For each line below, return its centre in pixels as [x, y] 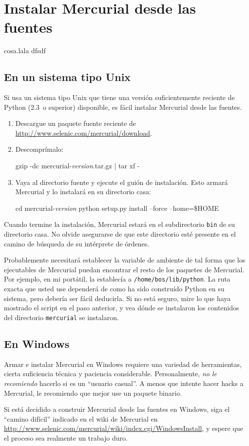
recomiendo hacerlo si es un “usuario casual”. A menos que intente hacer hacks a [124, 383]
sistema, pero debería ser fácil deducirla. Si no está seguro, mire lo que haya [117, 298]
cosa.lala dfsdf [25, 51]
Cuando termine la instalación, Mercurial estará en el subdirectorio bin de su [119, 224]
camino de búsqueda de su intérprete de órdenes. [77, 243]
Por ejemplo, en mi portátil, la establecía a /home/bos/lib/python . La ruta [117, 279]
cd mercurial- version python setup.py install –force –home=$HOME [117, 208]
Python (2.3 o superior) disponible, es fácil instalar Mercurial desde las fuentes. [123, 107]
